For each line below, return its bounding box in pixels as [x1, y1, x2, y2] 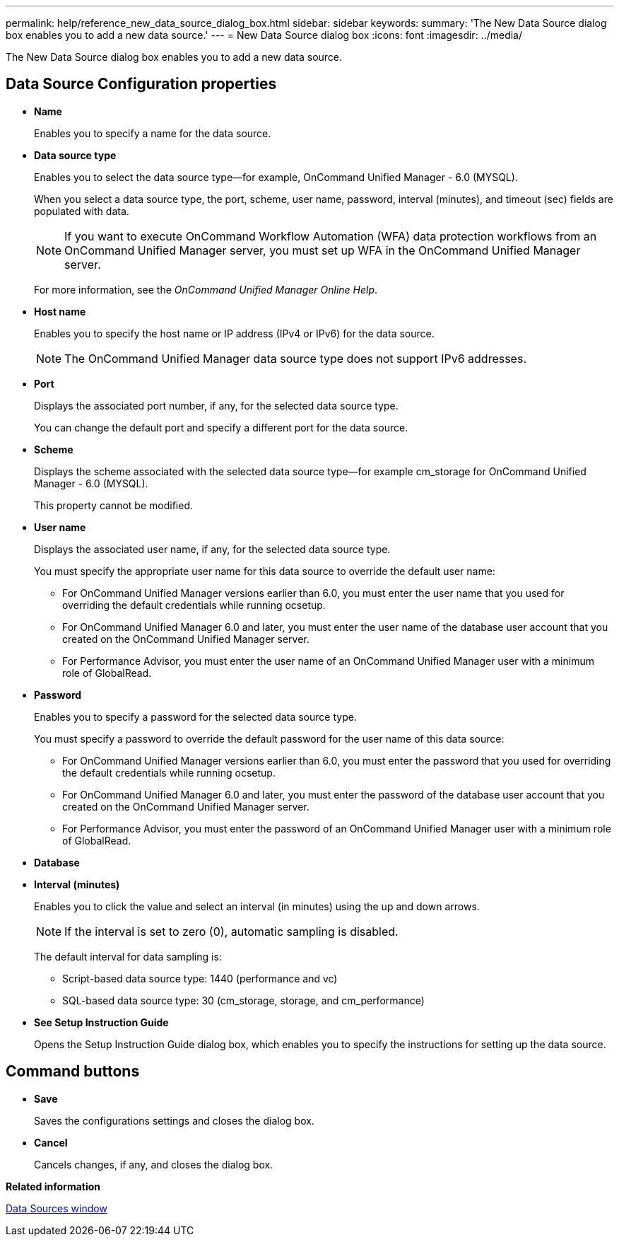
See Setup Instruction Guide [34, 1016, 169, 1028]
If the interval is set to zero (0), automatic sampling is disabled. [64, 924, 399, 939]
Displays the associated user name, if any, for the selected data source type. [34, 542, 391, 555]
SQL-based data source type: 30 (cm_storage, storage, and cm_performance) [62, 994, 425, 1006]
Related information [6, 1180, 101, 1192]
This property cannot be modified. [34, 499, 194, 511]
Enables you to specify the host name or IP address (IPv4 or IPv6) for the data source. [34, 327, 435, 339]
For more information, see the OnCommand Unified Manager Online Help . [34, 283, 378, 296]
